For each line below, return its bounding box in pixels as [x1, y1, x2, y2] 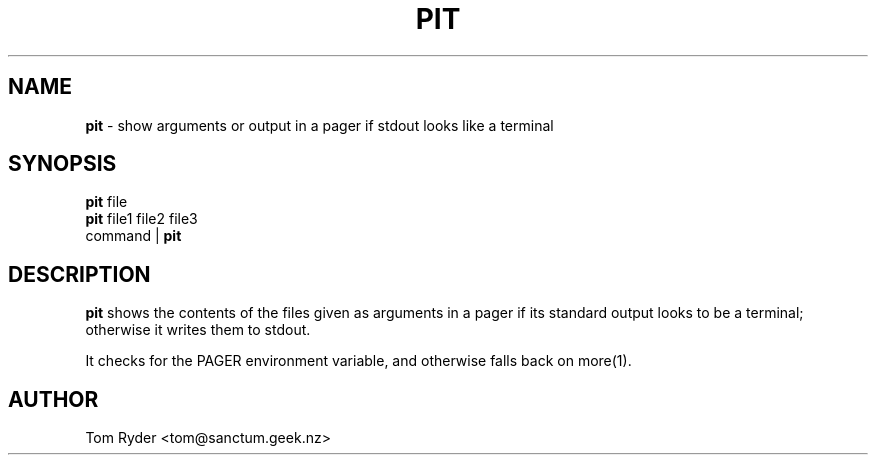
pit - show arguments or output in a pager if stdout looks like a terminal [85, 116, 554, 134]
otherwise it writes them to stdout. [85, 321, 311, 339]
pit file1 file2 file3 [85, 210, 198, 228]
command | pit [85, 227, 182, 245]
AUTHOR [8, 386, 99, 412]
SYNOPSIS [8, 151, 117, 177]
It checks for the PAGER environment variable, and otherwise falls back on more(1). [85, 352, 632, 370]
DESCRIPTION [8, 261, 151, 287]
